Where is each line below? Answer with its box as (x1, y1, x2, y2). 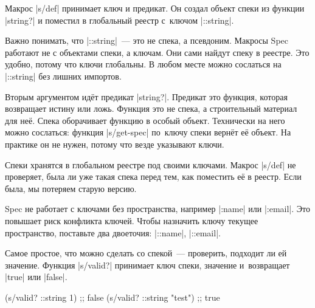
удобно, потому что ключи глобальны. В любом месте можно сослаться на (5, 58, 282, 70)
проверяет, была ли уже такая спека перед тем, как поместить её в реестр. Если (5, 170, 302, 183)
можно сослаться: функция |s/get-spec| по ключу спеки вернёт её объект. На (5, 126, 291, 139)
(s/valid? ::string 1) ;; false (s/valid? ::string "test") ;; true (5, 290, 220, 303)
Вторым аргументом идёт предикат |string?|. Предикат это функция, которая (5, 90, 288, 103)
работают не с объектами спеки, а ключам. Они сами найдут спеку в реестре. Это (5, 46, 310, 58)
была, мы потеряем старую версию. (5, 182, 137, 194)
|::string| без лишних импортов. (5, 69, 122, 82)
